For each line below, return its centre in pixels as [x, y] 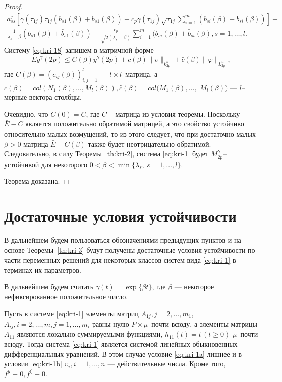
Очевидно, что [26, 114]
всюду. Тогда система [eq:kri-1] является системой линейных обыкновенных [121, 344]
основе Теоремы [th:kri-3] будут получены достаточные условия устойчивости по [130, 250]
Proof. [13, 6]
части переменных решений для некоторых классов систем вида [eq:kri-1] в [120, 260]
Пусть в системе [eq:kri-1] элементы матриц [71, 313]
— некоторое [194, 286]
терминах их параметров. [43, 269]
